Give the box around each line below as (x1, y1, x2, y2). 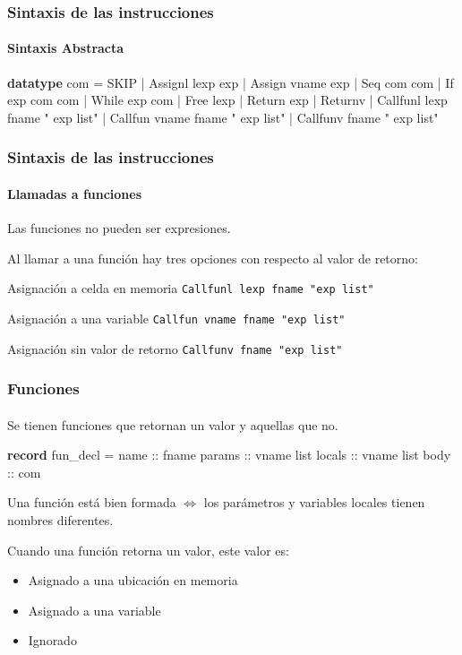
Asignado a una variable (28, 600, 161, 619)
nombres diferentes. (7, 511, 114, 530)
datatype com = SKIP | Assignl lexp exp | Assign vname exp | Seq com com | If (7, 73, 454, 91)
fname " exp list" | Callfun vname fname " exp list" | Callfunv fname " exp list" (7, 108, 439, 126)
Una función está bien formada (7, 493, 176, 512)
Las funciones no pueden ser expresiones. (7, 219, 231, 237)
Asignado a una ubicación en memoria (28, 571, 238, 590)
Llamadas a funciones (7, 184, 142, 203)
